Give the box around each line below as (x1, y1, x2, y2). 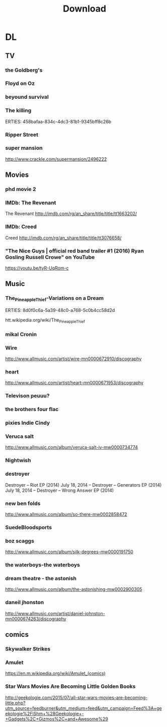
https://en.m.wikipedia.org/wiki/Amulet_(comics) (5, 671, 106, 677)
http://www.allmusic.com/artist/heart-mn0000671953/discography (5, 380, 144, 386)
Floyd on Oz (5, 80, 35, 87)
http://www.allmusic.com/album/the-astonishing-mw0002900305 (5, 586, 142, 592)
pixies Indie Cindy (5, 419, 50, 426)
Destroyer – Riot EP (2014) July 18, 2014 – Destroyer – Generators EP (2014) (5, 482, 162, 488)
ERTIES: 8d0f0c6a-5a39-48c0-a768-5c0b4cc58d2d (5, 307, 115, 313)
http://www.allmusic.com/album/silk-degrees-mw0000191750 (5, 549, 133, 555)
